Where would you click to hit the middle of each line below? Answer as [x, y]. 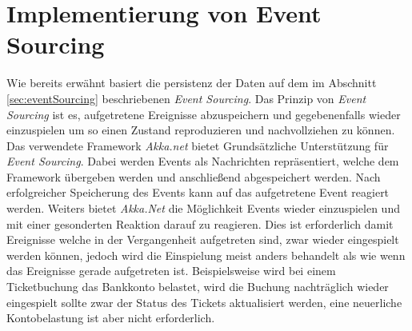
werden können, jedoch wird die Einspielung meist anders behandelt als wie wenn [206, 255]
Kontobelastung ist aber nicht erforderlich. [111, 318]
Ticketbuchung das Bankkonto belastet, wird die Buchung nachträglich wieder [198, 287]
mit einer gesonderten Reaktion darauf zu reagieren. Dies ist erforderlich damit [200, 223]
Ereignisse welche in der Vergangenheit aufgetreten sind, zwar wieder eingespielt [203, 239]
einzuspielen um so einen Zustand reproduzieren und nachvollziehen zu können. [201, 130]
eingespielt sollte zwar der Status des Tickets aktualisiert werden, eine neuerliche [204, 302]
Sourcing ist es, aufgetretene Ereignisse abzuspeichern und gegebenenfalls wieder [204, 114]
